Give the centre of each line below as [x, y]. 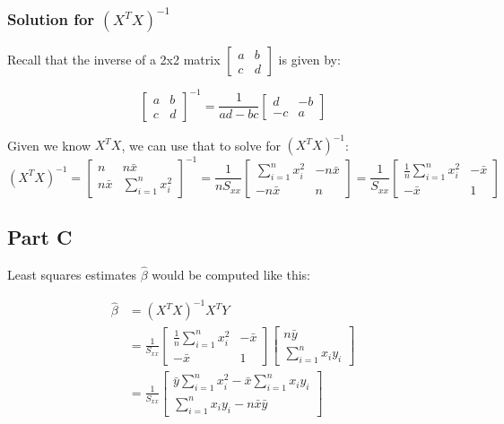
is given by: [309, 60]
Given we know [49, 145]
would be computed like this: [231, 275]
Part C [40, 237]
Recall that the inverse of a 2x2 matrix [114, 60]
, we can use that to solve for [201, 145]
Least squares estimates [72, 275]
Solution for [51, 18]
